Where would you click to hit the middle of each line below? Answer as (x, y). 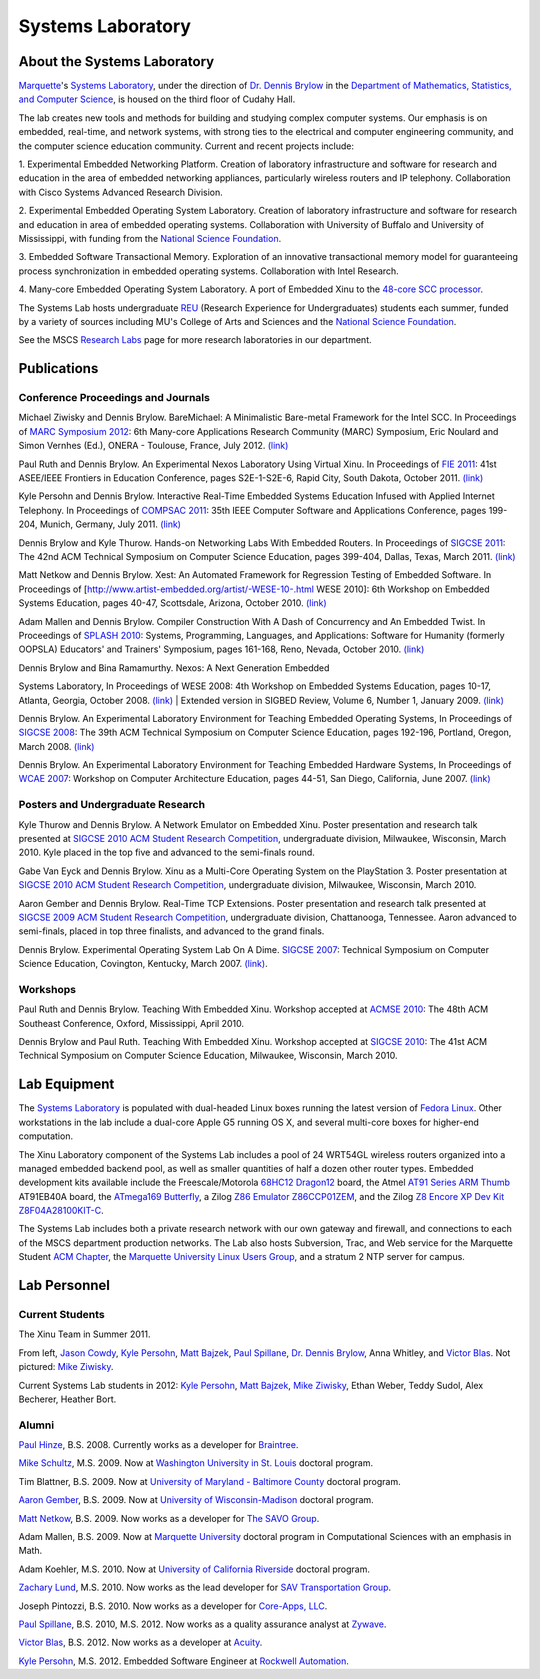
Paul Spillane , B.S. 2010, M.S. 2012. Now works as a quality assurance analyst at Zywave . (202, 1624)
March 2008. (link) (56, 746)
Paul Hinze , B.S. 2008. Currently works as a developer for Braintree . (158, 1445)
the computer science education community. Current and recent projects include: (186, 146)
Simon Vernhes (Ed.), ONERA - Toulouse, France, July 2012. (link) (153, 446)
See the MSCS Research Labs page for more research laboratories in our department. (195, 340)
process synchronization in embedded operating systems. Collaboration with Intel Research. (208, 271)
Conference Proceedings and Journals (114, 398)
